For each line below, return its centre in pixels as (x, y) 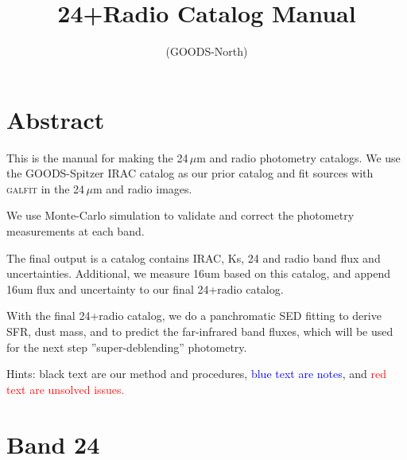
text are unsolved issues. (66, 389)
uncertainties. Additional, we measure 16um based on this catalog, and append (199, 273)
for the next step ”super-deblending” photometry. (127, 347)
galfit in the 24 (46, 188)
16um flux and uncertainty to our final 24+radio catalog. (145, 288)
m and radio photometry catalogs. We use (298, 157)
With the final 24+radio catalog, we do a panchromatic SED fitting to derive (194, 316)
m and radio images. (142, 188)
